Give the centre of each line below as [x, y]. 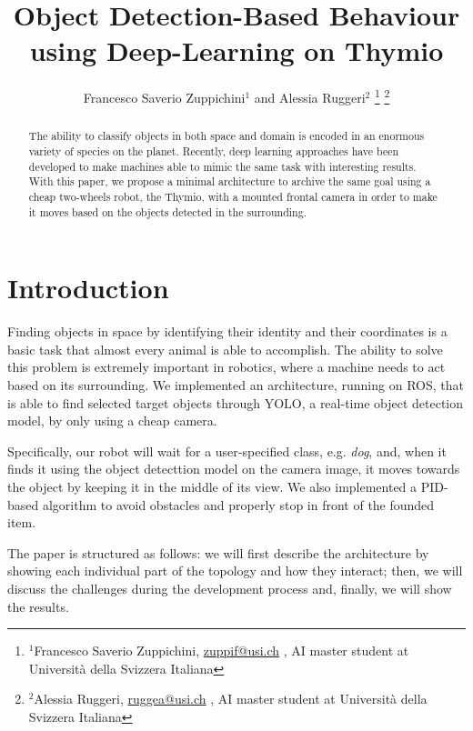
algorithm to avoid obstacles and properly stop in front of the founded [238, 504]
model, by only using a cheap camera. [112, 421]
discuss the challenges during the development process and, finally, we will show [230, 588]
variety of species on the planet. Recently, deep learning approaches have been [214, 151]
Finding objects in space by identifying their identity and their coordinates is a [227, 331]
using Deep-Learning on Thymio [236, 50]
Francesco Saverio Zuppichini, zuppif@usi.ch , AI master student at [221, 651]
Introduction [88, 288]
